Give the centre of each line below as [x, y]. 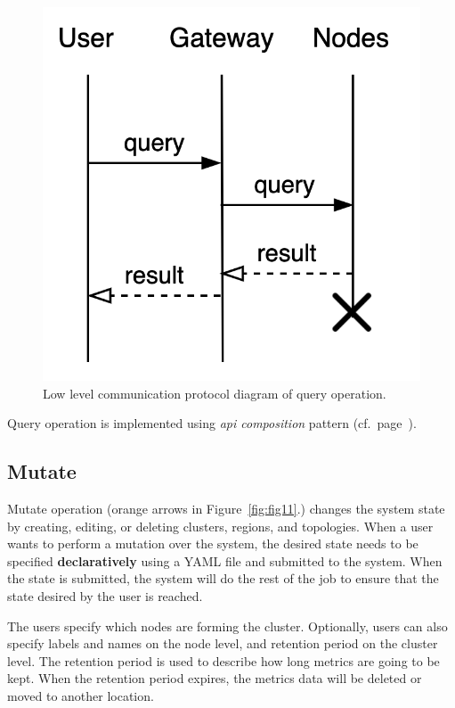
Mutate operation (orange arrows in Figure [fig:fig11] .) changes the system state [226, 509]
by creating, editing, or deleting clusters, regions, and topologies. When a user [220, 526]
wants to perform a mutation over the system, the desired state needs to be [213, 543]
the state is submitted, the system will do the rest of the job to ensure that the [223, 578]
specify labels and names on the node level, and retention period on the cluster [223, 643]
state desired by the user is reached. [105, 595]
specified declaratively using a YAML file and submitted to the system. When [225, 560]
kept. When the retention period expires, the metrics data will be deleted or [215, 678]
